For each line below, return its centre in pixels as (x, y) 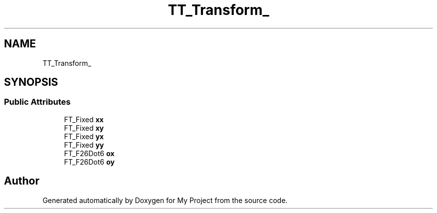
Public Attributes (37, 102)
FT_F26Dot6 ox (89, 153)
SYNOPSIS (31, 82)
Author (22, 181)
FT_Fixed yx (84, 136)
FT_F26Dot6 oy (89, 162)
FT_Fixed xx (84, 119)
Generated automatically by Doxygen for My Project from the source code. (165, 200)
